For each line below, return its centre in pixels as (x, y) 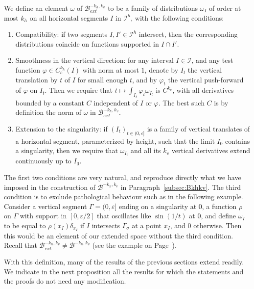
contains (238, 141)
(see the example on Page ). (134, 245)
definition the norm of (48, 112)
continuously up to (43, 161)
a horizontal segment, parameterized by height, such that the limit (115, 141)
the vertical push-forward (206, 79)
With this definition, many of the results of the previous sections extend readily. (124, 262)
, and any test (212, 60)
